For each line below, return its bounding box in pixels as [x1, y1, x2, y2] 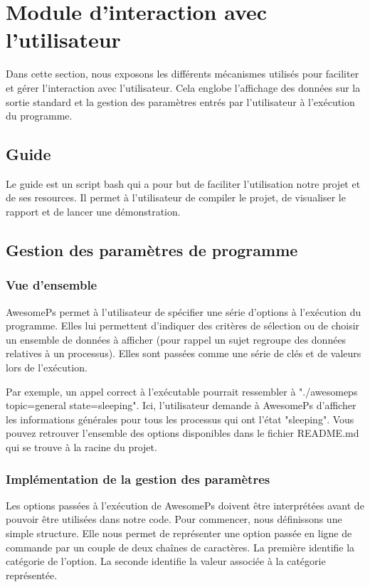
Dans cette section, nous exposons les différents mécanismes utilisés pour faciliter [6, 66, 359, 81]
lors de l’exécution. [6, 360, 88, 375]
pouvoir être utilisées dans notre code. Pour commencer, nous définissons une [6, 512, 342, 527]
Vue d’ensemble [6, 276, 97, 294]
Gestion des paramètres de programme [6, 239, 298, 261]
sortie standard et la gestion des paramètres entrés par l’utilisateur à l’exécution [6, 94, 355, 109]
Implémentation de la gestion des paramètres [6, 470, 270, 487]
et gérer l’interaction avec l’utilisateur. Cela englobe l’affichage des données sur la [6, 80, 361, 95]
